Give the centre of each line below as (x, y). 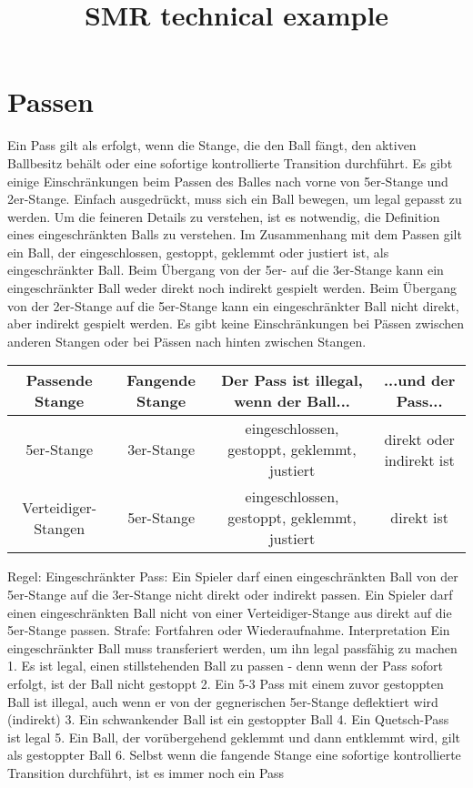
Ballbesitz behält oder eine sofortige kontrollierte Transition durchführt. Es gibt (230, 162)
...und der (419, 380)
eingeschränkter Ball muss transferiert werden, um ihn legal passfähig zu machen (232, 647)
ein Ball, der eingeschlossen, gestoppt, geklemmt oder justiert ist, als (198, 252)
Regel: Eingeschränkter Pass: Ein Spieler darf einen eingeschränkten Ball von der (233, 576)
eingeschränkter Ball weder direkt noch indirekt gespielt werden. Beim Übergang (232, 288)
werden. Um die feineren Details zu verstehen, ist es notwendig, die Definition (224, 216)
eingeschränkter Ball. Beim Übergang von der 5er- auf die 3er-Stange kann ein (226, 270)
